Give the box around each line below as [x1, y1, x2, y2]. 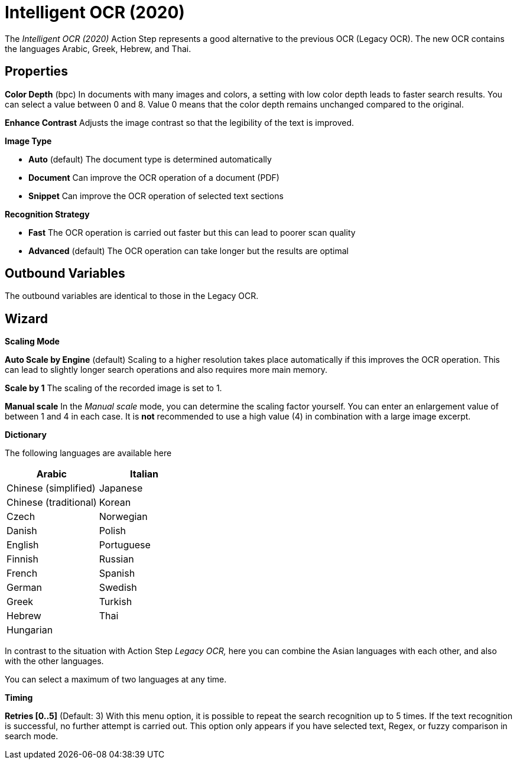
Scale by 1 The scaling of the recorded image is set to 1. [5, 383, 222, 394]
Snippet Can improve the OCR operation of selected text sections [28, 190, 284, 201]
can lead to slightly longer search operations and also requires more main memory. [5, 365, 327, 375]
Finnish [6, 553, 39, 565]
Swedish [99, 581, 137, 594]
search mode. [5, 731, 58, 742]
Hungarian [6, 624, 53, 636]
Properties [5, 64, 68, 79]
